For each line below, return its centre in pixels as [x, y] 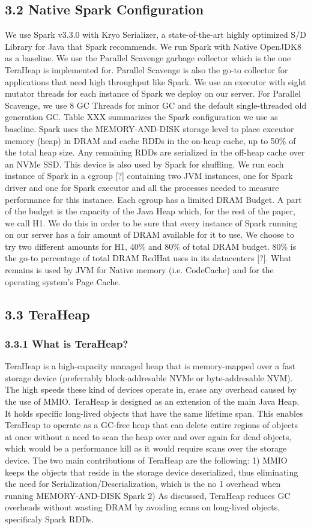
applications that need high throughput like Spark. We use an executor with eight [155, 81]
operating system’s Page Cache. [63, 281]
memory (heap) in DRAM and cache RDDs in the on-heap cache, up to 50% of [150, 140]
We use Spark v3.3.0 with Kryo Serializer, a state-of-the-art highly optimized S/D [155, 35]
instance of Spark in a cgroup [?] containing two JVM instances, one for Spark [149, 176]
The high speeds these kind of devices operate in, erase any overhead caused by [151, 389]
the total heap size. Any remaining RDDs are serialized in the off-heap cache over [155, 152]
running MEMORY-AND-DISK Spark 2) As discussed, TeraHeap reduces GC [148, 495]
